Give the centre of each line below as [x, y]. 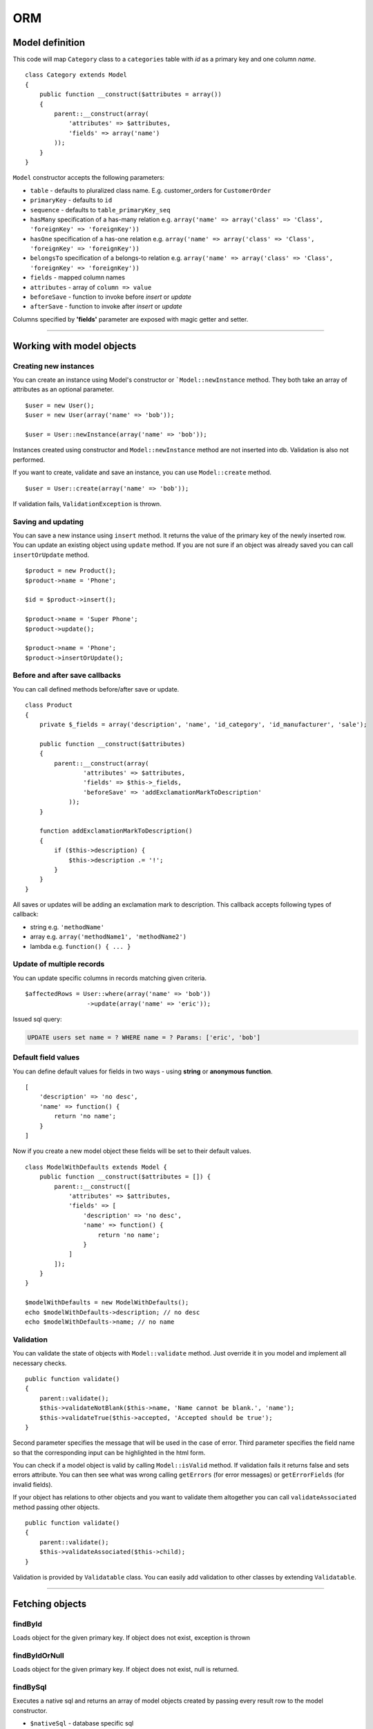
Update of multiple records [59, 964]
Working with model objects [75, 346]
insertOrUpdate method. [51, 555]
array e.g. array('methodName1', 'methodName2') [108, 936]
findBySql [30, 1688]
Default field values [46, 1057]
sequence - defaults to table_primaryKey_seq [100, 210]
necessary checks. [40, 1363]
